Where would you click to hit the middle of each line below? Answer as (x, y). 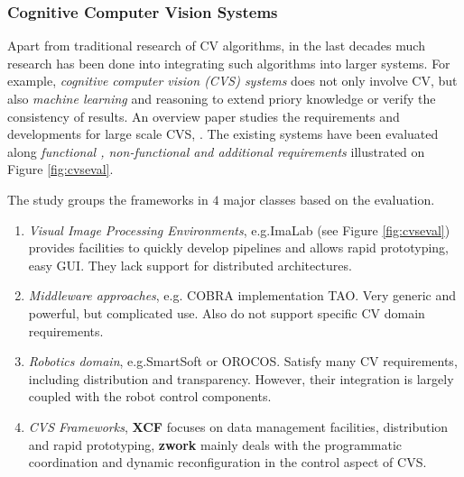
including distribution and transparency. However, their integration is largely (241, 378)
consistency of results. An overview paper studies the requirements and (204, 116)
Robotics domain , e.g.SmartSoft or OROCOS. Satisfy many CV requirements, (243, 361)
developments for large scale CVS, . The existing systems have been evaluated (223, 134)
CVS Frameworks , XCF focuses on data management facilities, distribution (238, 426)
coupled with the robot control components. (150, 396)
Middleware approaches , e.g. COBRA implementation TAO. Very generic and (242, 295)
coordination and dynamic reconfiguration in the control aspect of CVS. (227, 462)
